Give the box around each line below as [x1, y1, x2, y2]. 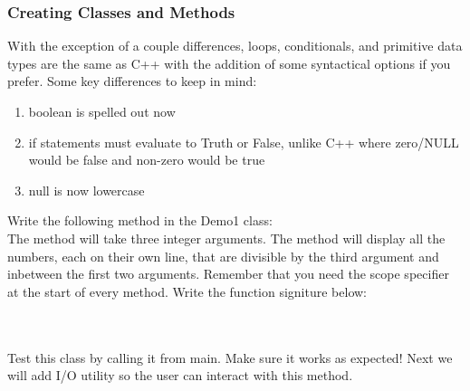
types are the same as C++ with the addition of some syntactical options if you [7, 53, 451, 72]
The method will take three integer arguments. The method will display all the [7, 228, 446, 247]
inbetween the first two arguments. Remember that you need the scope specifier [7, 264, 449, 283]
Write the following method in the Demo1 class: [7, 211, 273, 230]
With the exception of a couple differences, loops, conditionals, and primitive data [7, 36, 463, 55]
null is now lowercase [28, 180, 145, 199]
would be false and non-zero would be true [28, 150, 265, 169]
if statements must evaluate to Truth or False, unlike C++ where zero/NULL [28, 132, 459, 151]
